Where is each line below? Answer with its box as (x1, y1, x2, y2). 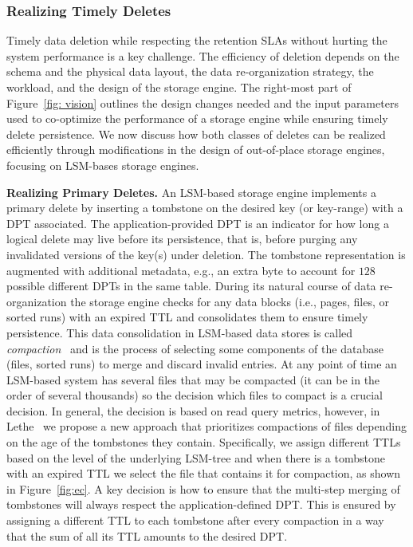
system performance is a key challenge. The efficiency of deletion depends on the (6, 47, 399, 64)
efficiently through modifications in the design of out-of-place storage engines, (6, 141, 385, 158)
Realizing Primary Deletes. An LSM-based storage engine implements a (6, 183, 376, 200)
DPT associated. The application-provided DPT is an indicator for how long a (6, 214, 389, 231)
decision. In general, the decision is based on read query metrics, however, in (6, 402, 380, 419)
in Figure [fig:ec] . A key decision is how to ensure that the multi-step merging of (6, 480, 400, 497)
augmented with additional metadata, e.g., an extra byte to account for (6, 262, 356, 278)
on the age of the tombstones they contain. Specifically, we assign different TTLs (6, 434, 401, 451)
